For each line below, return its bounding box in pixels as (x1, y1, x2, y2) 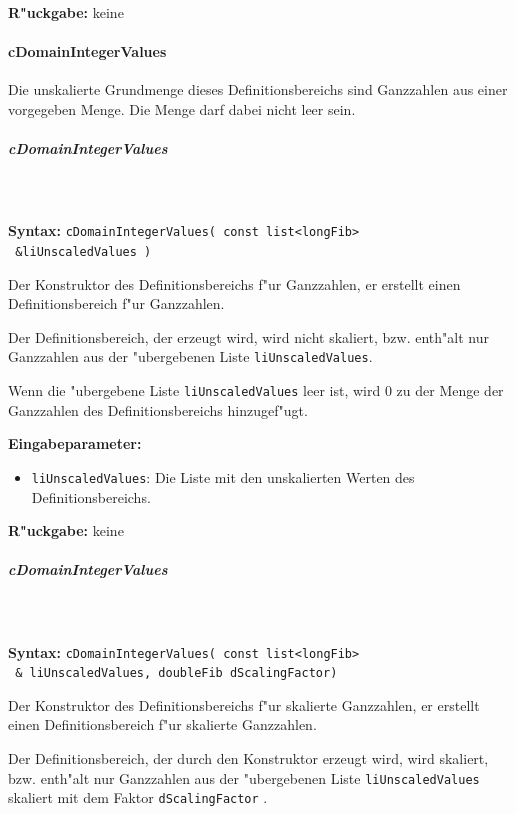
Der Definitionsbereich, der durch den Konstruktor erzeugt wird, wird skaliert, (8, 748, 489, 769)
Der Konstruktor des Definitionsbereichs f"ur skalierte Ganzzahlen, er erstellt (8, 694, 480, 715)
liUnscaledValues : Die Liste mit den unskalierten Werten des (31, 466, 415, 487)
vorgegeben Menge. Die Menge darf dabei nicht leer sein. (8, 98, 356, 119)
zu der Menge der (396, 380, 504, 401)
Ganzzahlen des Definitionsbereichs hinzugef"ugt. (8, 399, 308, 420)
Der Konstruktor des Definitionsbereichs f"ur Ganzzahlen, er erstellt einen (8, 273, 461, 294)
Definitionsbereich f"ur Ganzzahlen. (8, 293, 225, 314)
